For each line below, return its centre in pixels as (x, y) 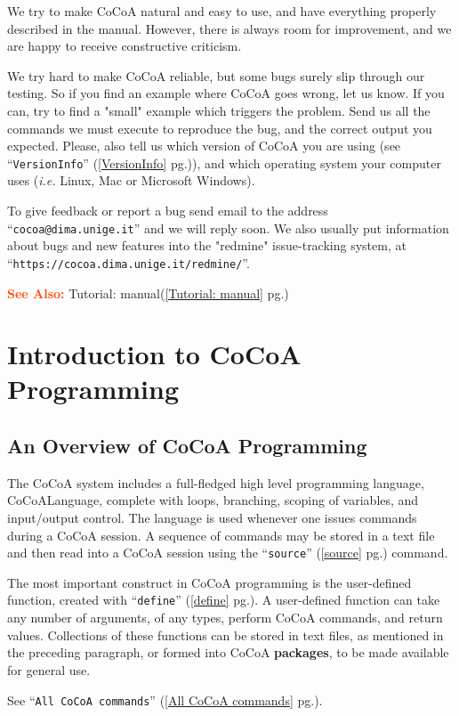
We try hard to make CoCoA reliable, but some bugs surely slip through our (216, 75)
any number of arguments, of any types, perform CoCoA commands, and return (225, 618)
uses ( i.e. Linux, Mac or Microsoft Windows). (131, 180)
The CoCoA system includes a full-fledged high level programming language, (216, 482)
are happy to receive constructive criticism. (125, 46)
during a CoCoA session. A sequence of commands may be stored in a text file (221, 535)
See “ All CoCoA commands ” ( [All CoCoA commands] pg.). (165, 700)
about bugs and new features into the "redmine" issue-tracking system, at (207, 245)
